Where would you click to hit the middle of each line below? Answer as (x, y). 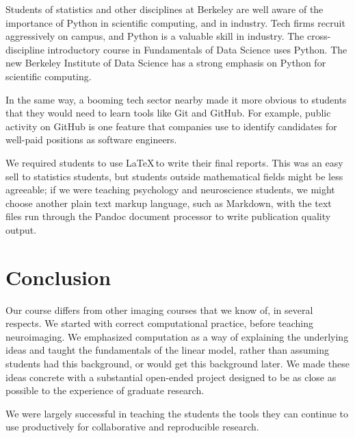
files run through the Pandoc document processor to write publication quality (168, 216)
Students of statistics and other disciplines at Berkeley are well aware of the (165, 9)
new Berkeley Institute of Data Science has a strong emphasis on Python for (166, 63)
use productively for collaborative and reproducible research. (132, 427)
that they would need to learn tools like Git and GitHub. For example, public (168, 113)
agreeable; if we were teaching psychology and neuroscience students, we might (170, 190)
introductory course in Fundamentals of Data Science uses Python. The (197, 49)
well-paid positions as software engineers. (91, 139)
